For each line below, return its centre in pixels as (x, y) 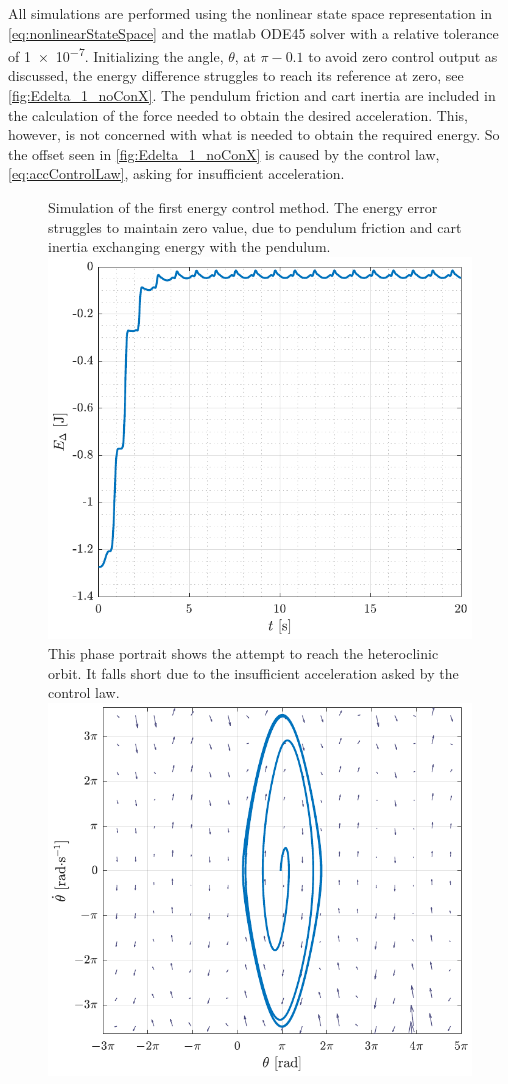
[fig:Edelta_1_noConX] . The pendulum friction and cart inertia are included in (252, 95)
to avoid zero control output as (403, 55)
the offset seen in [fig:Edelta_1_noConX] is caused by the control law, (224, 153)
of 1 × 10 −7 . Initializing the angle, (116, 54)
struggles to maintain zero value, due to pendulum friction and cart (255, 226)
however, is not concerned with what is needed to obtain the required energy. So (254, 134)
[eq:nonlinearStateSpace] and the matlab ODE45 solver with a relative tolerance (253, 32)
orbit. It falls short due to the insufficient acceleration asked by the (253, 672)
